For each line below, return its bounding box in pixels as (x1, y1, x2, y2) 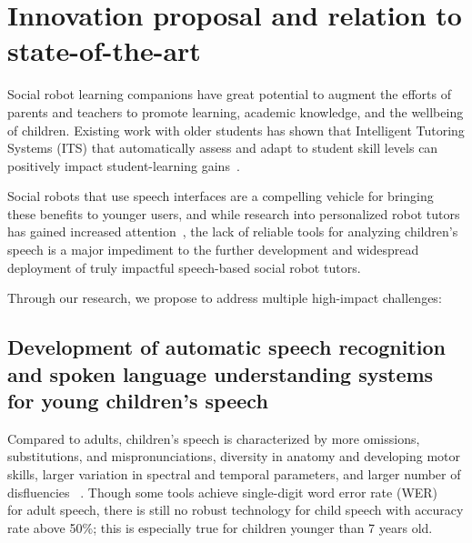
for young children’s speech (7, 387, 268, 415)
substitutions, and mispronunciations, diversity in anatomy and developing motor (7, 447, 461, 466)
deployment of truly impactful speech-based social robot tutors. (7, 257, 361, 277)
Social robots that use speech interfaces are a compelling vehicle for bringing (7, 186, 434, 206)
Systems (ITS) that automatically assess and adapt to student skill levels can (7, 138, 438, 157)
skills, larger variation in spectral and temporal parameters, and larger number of (7, 465, 461, 484)
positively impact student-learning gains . (7, 156, 240, 175)
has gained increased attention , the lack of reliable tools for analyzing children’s (7, 222, 458, 241)
